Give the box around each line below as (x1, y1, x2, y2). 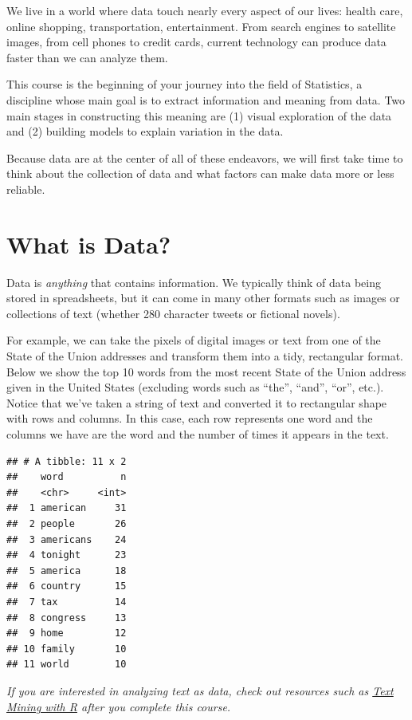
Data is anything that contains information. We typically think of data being (6, 273, 381, 290)
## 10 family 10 (6, 643, 127, 655)
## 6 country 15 (6, 580, 127, 592)
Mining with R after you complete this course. (6, 698, 231, 714)
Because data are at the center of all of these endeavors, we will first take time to (6, 149, 403, 166)
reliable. (6, 180, 45, 197)
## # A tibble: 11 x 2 (6, 455, 127, 467)
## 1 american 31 (6, 502, 127, 514)
